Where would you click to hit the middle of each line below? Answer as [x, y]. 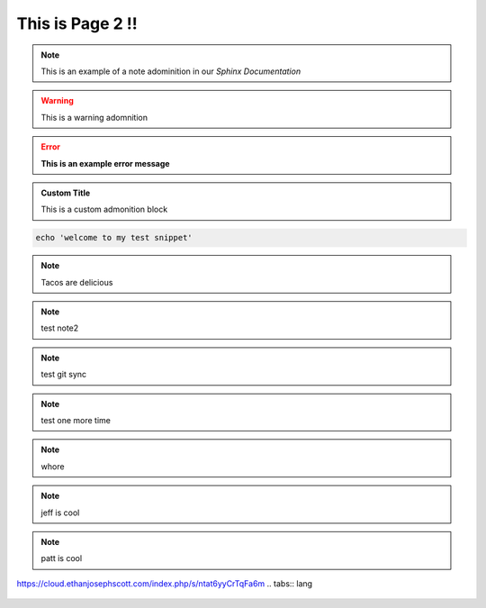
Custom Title [66, 193]
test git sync [64, 375]
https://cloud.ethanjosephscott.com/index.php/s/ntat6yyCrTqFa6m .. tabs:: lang [165, 583]
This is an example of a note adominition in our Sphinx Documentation [171, 71]
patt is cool [62, 558]
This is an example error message [105, 163]
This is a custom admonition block [104, 209]
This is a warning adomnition [94, 117]
